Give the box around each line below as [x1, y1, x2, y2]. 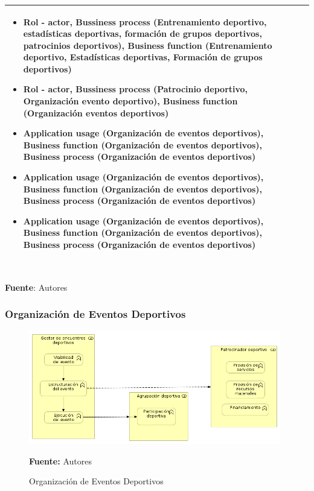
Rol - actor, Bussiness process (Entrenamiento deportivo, [23, 15, 267, 28]
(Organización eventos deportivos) [23, 106, 169, 119]
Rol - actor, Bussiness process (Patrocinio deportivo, [23, 83, 248, 95]
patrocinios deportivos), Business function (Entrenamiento [23, 39, 272, 51]
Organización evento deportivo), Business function [23, 95, 238, 107]
